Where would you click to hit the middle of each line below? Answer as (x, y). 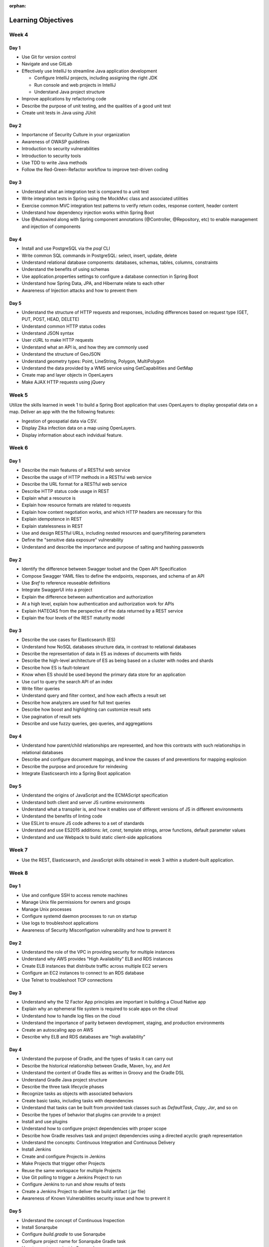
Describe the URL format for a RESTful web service (74, 484)
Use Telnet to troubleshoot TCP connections (67, 980)
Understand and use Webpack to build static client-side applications (92, 837)
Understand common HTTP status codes (64, 326)
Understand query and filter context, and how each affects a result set (94, 695)
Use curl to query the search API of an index (67, 681)
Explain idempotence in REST (52, 519)
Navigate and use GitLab (47, 64)
